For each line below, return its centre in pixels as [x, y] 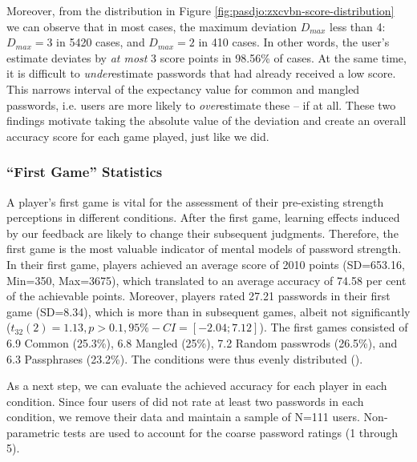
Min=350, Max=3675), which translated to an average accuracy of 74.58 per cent [206, 280]
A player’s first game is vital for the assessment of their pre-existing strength [195, 201]
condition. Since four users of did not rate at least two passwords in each [185, 401]
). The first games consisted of [334, 327]
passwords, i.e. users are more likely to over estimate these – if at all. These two [201, 104]
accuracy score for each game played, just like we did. [138, 136]
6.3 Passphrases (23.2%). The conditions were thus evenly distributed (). [185, 358]
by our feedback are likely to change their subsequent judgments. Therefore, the [202, 233]
